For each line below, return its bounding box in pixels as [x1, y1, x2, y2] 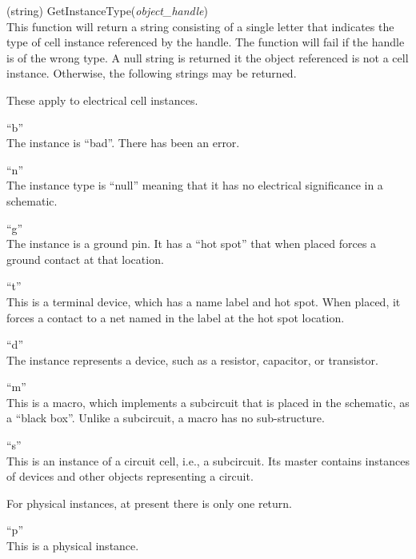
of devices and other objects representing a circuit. [6, 468, 254, 485]
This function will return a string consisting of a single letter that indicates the [6, 18, 394, 34]
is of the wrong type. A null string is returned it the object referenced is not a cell [6, 49, 409, 66]
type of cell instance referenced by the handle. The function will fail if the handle [6, 34, 405, 50]
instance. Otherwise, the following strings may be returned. [6, 65, 297, 82]
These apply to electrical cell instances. [6, 91, 198, 108]
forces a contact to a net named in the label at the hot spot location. [6, 309, 345, 325]
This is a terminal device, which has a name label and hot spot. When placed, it [6, 293, 401, 309]
